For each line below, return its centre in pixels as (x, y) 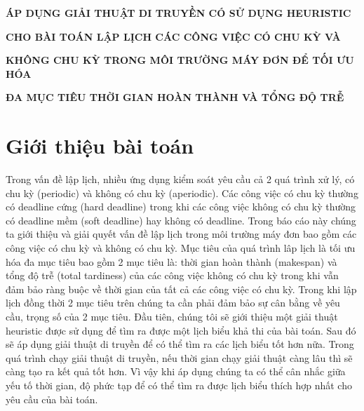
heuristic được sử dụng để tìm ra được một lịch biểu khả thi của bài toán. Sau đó (181, 330)
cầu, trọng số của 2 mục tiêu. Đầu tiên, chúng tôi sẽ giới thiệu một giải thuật (172, 317)
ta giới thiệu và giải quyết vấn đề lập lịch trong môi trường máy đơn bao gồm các (181, 234)
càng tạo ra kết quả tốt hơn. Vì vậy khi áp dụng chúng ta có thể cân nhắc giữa (176, 371)
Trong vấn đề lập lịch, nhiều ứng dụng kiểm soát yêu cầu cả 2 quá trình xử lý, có (180, 179)
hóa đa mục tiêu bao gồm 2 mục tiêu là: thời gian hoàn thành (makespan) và (171, 261)
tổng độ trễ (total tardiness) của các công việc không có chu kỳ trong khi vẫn (172, 275)
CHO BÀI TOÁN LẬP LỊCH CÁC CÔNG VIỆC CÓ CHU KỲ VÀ (173, 36)
